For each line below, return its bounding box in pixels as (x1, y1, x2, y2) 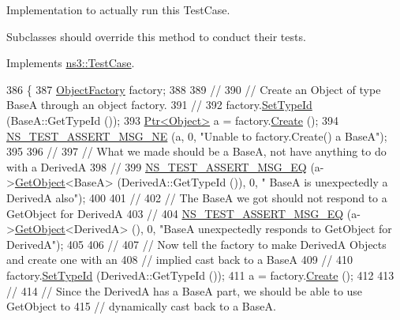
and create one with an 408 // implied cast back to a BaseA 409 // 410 (6, 251, 353, 268)
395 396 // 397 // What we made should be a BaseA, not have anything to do (6, 143, 387, 160)
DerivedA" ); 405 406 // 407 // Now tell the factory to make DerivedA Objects (6, 235, 387, 252)
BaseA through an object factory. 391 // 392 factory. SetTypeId (6, 96, 312, 113)
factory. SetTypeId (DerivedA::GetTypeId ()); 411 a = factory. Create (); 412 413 (6, 266, 394, 283)
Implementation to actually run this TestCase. (6, 2, 230, 17)
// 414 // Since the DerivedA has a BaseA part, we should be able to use (6, 282, 363, 299)
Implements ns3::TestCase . (6, 55, 135, 71)
